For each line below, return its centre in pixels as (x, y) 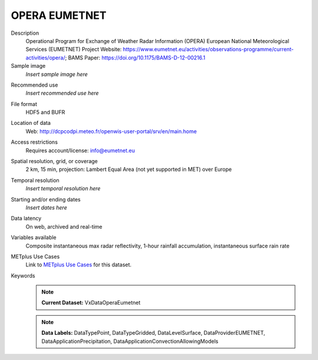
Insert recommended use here (62, 93)
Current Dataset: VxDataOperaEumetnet (91, 303)
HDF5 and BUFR (45, 113)
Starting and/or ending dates (46, 199)
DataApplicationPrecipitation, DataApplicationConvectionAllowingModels (130, 341)
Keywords (23, 275)
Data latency (26, 219)
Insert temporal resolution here (63, 189)
